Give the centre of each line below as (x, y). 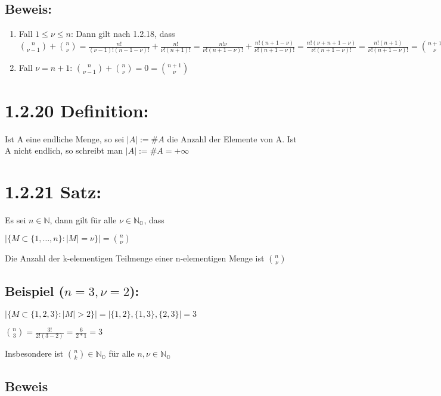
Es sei (15, 219)
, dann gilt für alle (83, 219)
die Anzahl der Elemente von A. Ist (232, 138)
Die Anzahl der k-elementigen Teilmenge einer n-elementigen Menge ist (135, 258)
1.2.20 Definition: (77, 110)
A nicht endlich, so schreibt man (64, 150)
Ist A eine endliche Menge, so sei (65, 138)
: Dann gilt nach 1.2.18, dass (123, 34)
